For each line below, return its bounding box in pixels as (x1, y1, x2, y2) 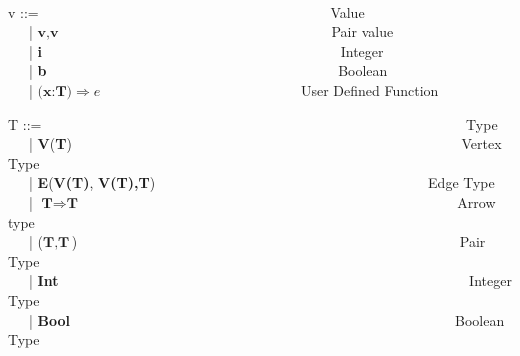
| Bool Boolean (28, 309, 505, 330)
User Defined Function (300, 79, 439, 100)
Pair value (331, 21, 394, 42)
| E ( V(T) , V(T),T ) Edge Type (28, 172, 495, 193)
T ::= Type (8, 113, 498, 134)
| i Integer (28, 40, 384, 61)
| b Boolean (28, 60, 388, 81)
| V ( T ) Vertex (28, 133, 502, 154)
